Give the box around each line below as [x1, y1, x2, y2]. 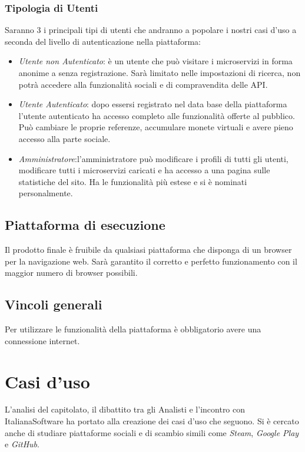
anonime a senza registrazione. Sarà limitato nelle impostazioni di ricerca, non [18, 67, 301, 78]
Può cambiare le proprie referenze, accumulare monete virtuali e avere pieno [18, 121, 293, 133]
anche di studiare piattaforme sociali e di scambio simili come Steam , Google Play [5, 426, 299, 438]
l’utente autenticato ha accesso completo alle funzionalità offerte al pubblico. [18, 109, 295, 121]
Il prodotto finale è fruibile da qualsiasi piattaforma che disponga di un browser [5, 243, 292, 256]
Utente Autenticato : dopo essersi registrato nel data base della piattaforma [18, 98, 287, 110]
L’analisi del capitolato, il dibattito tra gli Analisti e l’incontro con [5, 403, 246, 415]
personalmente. [18, 187, 73, 199]
